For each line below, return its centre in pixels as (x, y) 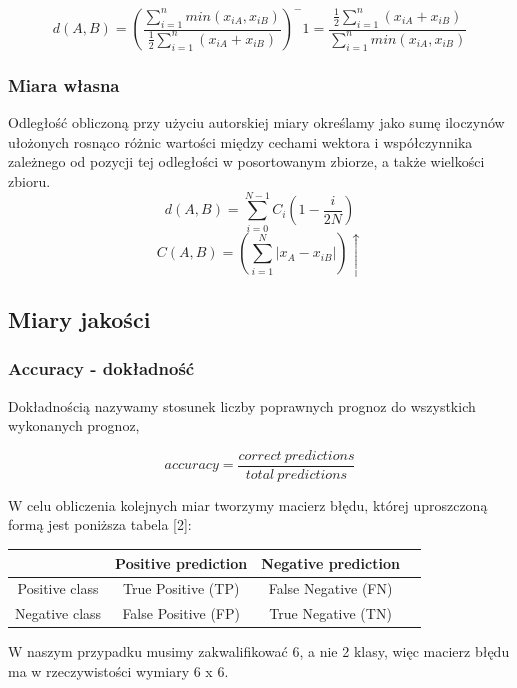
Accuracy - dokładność (101, 368)
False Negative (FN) (330, 588)
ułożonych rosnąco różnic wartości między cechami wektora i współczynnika (240, 141)
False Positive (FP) (181, 613)
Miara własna (64, 84)
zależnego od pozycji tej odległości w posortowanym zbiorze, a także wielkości (246, 161)
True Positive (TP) (181, 588)
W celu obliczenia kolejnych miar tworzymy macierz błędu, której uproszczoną (248, 504)
